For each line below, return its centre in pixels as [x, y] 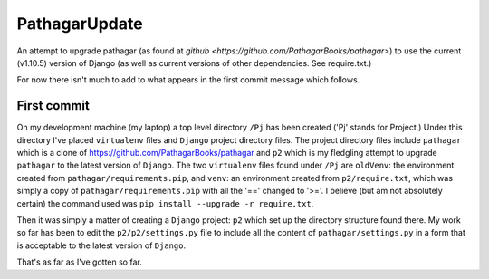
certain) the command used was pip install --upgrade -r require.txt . [165, 203]
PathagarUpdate [80, 24]
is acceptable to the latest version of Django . [101, 245]
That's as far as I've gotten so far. [79, 262]
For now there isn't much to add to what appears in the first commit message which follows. [188, 80]
